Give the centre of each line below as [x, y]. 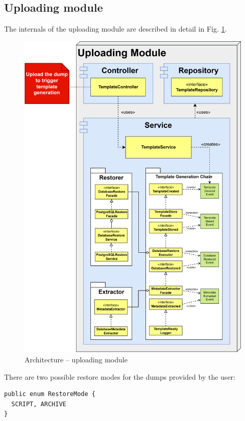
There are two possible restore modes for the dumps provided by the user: [120, 376]
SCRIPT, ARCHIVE [39, 404]
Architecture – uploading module [76, 360]
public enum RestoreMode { [50, 394]
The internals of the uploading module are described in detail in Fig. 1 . [116, 29]
